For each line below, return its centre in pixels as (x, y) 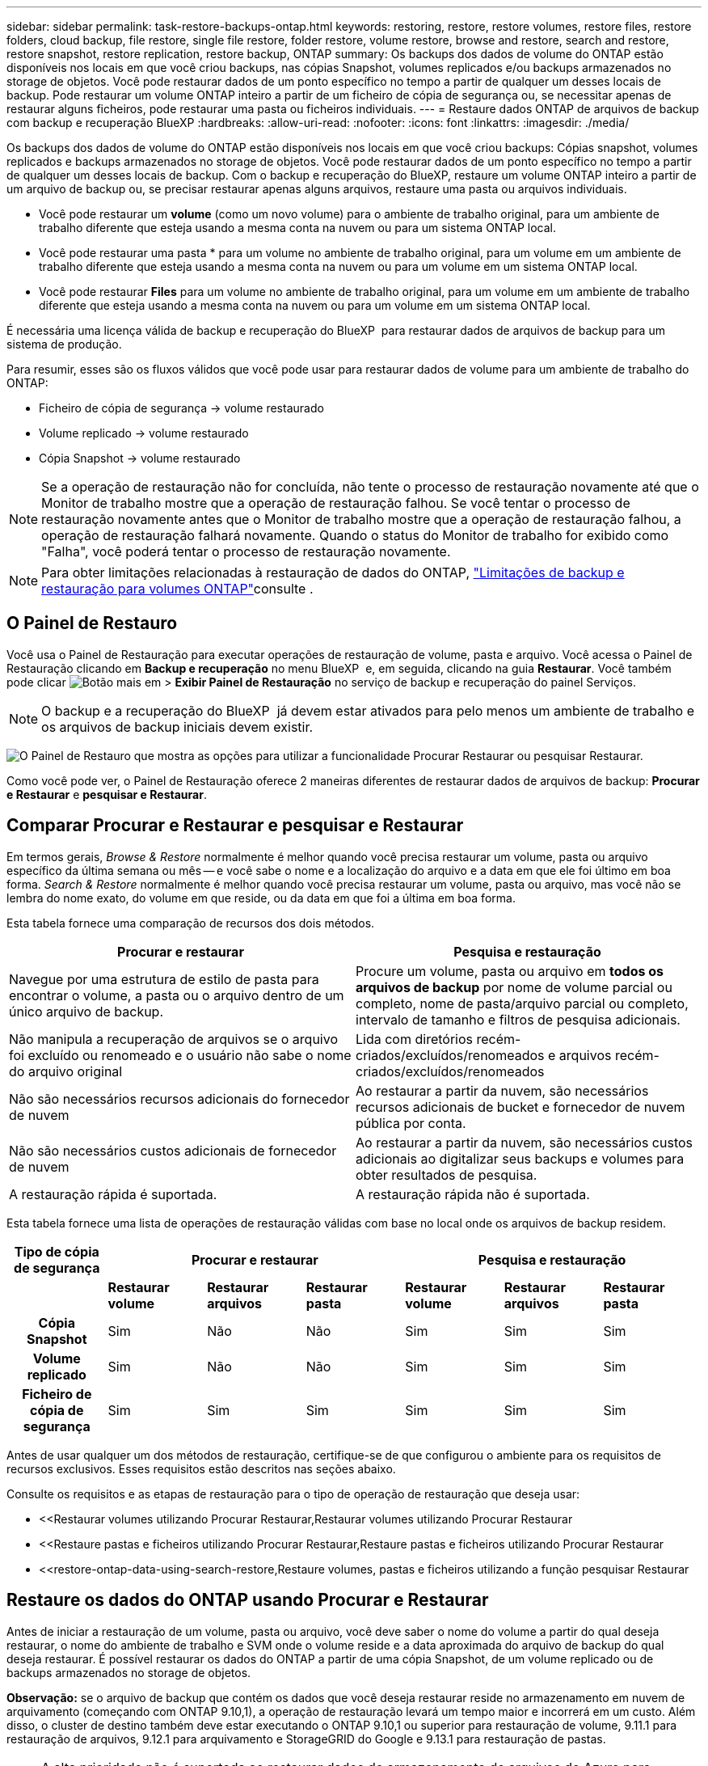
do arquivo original (66, 1071)
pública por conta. (411, 1123)
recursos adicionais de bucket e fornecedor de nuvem (520, 1107)
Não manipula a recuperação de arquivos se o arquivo (173, 1039)
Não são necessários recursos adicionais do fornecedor (179, 1098)
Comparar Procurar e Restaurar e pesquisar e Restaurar (235, 826)
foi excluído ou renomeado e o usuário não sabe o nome (180, 1055)
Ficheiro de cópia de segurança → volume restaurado (181, 408)
